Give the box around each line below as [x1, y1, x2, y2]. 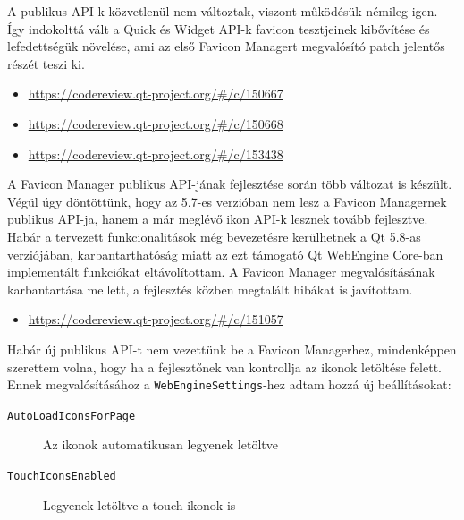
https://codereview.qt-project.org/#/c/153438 [28, 144, 283, 163]
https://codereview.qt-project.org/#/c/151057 [28, 310, 283, 328]
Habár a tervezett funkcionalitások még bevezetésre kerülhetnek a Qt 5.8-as [7, 226, 421, 245]
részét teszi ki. [7, 54, 85, 72]
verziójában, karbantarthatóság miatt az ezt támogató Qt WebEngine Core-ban [7, 244, 443, 263]
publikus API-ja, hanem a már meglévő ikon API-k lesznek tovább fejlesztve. [7, 209, 428, 228]
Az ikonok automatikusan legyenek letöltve [43, 435, 278, 454]
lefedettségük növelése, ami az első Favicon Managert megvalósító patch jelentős [7, 37, 445, 55]
